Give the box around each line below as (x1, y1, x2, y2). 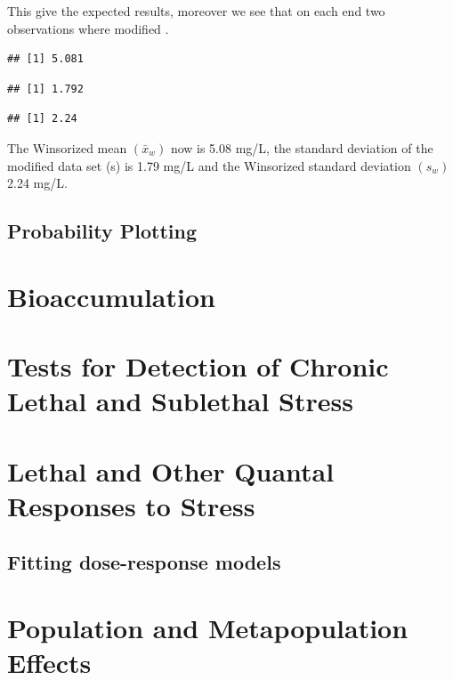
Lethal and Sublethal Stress (7, 383, 353, 419)
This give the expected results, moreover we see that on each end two (7, 2, 385, 20)
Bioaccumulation (7, 278, 215, 314)
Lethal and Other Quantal (7, 452, 335, 489)
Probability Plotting (7, 217, 197, 245)
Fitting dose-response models (7, 548, 281, 576)
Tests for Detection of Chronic (7, 348, 389, 385)
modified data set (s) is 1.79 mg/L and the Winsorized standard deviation (7, 156, 411, 174)
